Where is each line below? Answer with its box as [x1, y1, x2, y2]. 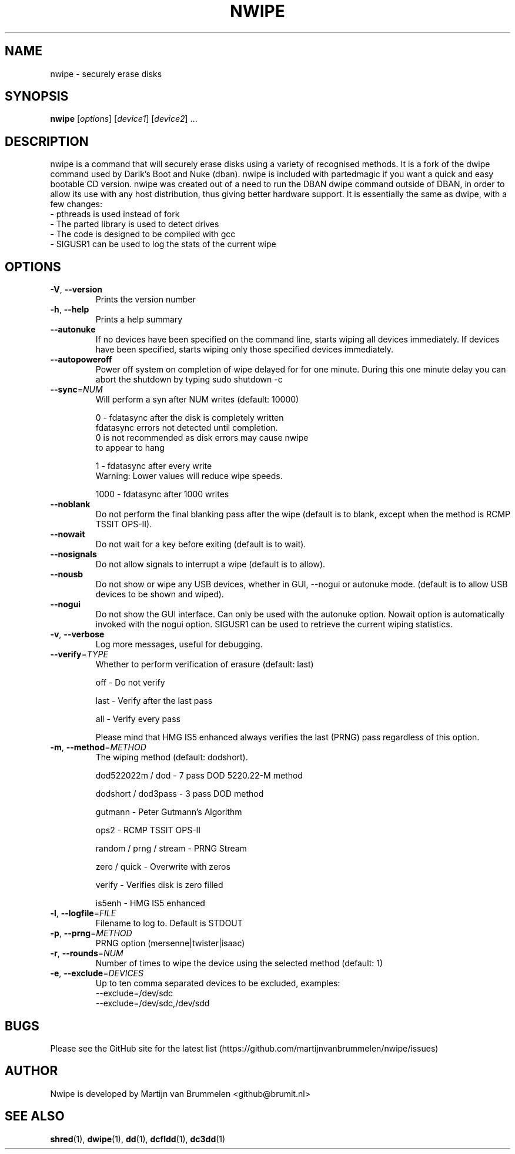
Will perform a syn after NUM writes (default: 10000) [95, 394, 299, 405]
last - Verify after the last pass [95, 696, 213, 706]
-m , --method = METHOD [50, 742, 146, 753]
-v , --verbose [50, 629, 105, 640]
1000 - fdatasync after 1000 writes [95, 489, 229, 500]
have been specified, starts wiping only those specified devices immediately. [95, 344, 393, 355]
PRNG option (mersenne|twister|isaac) [95, 938, 245, 949]
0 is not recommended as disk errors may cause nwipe [95, 433, 309, 443]
